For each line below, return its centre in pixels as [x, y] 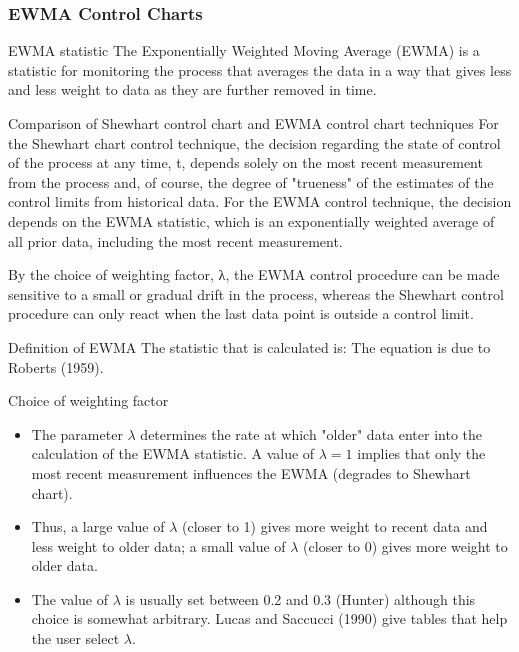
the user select [75, 638]
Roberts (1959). [56, 366]
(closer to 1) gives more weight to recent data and [335, 526]
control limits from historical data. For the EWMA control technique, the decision [260, 201]
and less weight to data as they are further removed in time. [192, 89]
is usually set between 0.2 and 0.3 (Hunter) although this [300, 598]
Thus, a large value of [98, 526]
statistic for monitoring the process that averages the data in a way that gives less [260, 69]
